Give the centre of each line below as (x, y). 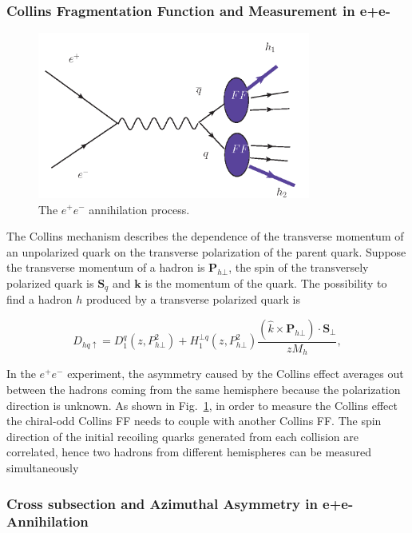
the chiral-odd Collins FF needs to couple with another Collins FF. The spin (194, 421)
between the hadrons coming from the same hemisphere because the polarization (204, 390)
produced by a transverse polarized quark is (193, 299)
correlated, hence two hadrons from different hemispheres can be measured (189, 452)
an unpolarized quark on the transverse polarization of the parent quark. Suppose (206, 251)
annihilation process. (139, 209)
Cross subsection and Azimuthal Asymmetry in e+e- (180, 503)
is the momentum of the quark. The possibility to (266, 282)
